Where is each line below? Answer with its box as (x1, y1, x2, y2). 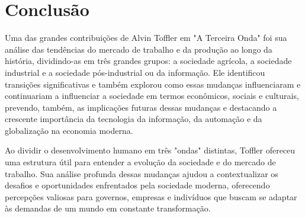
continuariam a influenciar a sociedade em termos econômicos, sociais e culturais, (5, 89, 299, 102)
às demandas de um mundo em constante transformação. (5, 202, 211, 214)
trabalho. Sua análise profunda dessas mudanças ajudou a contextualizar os (5, 167, 278, 179)
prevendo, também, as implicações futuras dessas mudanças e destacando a (5, 101, 277, 113)
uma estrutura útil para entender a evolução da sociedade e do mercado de (5, 156, 276, 168)
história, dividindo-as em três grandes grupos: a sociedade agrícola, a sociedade (5, 54, 292, 67)
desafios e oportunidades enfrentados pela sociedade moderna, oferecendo (5, 179, 270, 191)
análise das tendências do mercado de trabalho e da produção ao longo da (5, 43, 272, 55)
